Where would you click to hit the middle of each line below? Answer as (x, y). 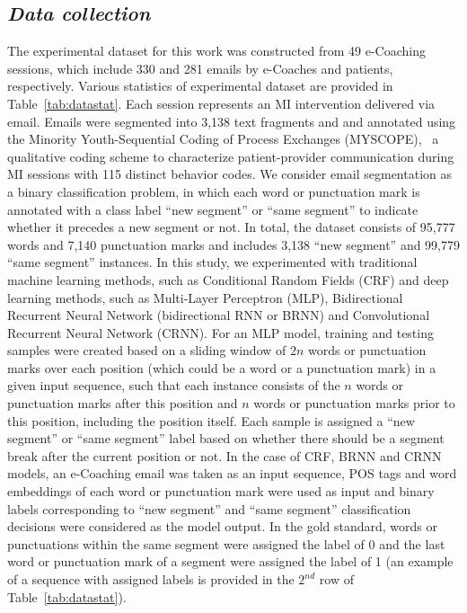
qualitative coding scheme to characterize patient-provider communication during (231, 156)
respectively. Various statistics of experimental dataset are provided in (200, 86)
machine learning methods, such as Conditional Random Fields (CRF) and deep (228, 279)
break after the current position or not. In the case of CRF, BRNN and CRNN (225, 455)
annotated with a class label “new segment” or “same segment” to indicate (213, 209)
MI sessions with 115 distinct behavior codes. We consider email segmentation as (229, 174)
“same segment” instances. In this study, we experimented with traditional (212, 262)
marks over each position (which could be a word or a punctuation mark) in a (222, 367)
